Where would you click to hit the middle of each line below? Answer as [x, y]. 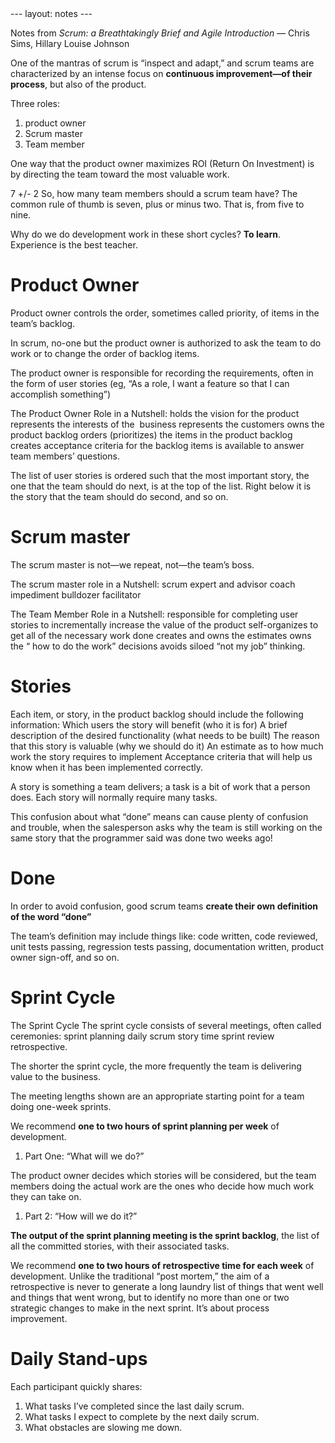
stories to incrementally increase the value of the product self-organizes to [164, 624]
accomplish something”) [61, 394]
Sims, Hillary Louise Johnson [70, 43]
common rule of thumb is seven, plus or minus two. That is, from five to [157, 204]
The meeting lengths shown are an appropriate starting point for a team [157, 1096]
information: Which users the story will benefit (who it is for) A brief [149, 724]
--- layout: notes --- [51, 13]
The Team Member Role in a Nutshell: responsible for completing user [154, 614]
